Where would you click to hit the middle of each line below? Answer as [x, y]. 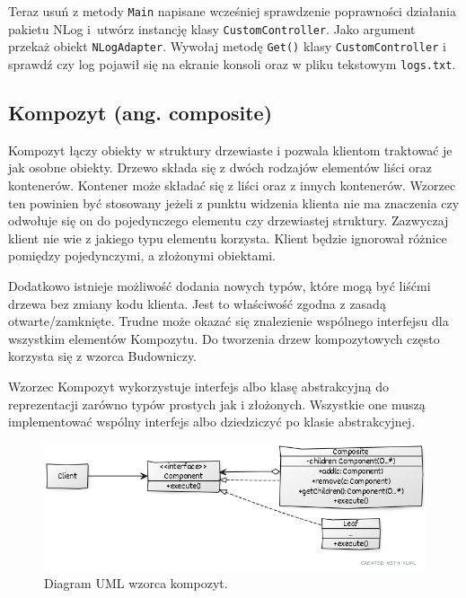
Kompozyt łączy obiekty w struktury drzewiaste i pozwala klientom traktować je [230, 149]
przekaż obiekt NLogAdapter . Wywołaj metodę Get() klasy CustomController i [227, 46]
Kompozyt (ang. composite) [141, 113]
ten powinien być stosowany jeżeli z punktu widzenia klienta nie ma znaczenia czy [234, 202]
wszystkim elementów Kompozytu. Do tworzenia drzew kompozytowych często [224, 338]
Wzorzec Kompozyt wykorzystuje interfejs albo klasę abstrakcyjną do [198, 386]
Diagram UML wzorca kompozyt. [136, 583]
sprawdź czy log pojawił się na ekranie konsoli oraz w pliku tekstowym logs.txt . [232, 63]
